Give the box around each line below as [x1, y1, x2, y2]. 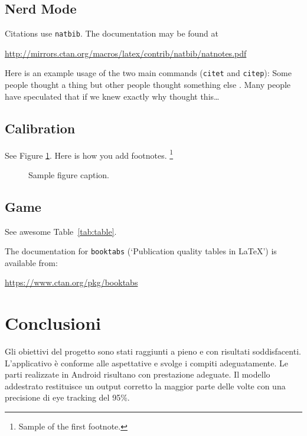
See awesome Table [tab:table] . [5, 225, 117, 237]
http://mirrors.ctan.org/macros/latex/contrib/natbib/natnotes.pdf [5, 47, 247, 59]
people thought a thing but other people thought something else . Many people [5, 78, 291, 91]
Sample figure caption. [28, 168, 109, 181]
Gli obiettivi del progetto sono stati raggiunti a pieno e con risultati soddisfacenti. [5, 345, 301, 358]
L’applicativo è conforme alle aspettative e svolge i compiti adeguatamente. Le [5, 356, 289, 369]
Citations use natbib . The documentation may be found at [5, 27, 219, 40]
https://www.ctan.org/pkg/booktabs [5, 276, 138, 289]
